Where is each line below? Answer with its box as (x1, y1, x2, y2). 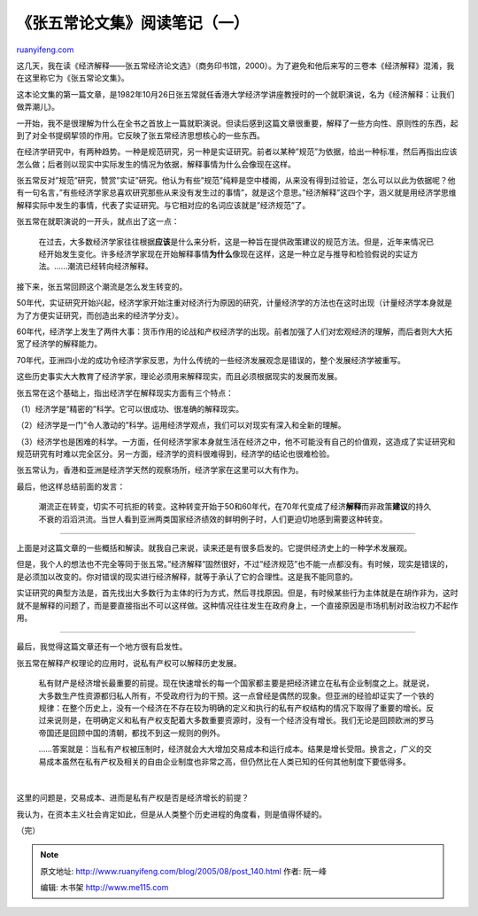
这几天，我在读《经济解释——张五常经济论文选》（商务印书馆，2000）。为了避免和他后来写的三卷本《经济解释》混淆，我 (16, 60, 455, 71)
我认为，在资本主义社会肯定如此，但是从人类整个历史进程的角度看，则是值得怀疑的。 (16, 809, 327, 819)
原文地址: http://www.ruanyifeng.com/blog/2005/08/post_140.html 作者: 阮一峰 (40, 866, 328, 876)
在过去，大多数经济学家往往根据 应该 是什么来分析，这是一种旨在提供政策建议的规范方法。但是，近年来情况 (38, 236, 427, 247)
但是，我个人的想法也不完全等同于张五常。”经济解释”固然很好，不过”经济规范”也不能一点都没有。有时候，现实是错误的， (16, 559, 453, 570)
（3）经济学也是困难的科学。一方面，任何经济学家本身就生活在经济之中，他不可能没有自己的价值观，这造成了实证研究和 (16, 436, 456, 446)
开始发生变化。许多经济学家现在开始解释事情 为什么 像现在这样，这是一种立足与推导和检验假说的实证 (45, 249, 411, 260)
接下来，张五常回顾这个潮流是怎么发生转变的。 (16, 281, 188, 291)
